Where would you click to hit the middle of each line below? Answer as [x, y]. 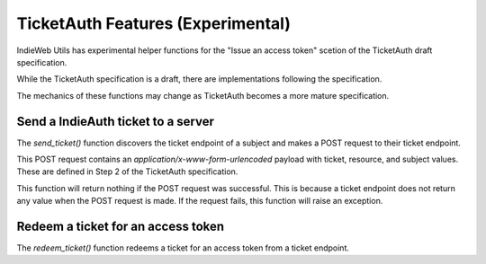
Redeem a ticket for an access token [121, 226]
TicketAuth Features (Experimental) [154, 23]
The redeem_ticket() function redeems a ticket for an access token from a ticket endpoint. [183, 248]
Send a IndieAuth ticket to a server [116, 121]
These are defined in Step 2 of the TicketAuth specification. [127, 172]
